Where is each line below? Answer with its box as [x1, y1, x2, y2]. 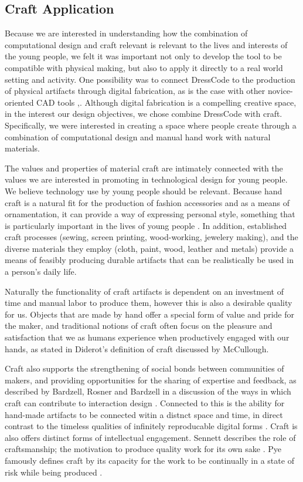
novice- [267, 85, 293, 97]
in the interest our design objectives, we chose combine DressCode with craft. [5, 107, 282, 120]
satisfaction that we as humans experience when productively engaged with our [5, 331, 290, 343]
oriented [5, 96, 34, 108]
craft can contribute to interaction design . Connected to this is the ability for [5, 397, 285, 409]
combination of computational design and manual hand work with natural [5, 130, 271, 143]
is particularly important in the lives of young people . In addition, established [5, 219, 287, 231]
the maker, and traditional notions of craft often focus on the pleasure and [5, 319, 273, 332]
